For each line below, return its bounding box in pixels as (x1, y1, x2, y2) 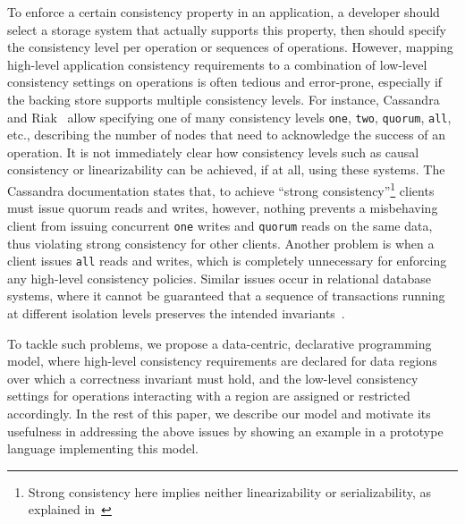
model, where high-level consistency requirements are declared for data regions (7, 351, 437, 370)
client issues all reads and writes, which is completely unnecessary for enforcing (7, 251, 447, 270)
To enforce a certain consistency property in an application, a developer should (7, 3, 440, 21)
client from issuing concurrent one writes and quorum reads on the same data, (7, 216, 433, 234)
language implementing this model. (7, 439, 199, 458)
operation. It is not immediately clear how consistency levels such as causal (7, 142, 419, 161)
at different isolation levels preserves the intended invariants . (7, 303, 345, 322)
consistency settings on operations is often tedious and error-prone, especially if (7, 72, 443, 91)
